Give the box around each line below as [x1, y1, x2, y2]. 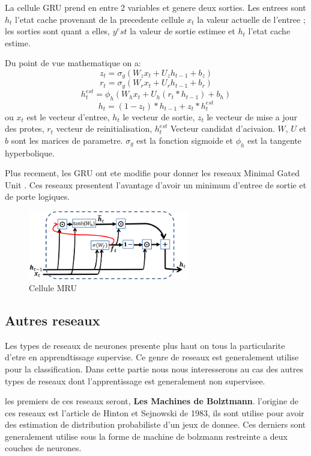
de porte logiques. [5, 190, 70, 203]
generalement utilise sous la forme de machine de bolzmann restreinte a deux [5, 430, 288, 442]
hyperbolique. [5, 146, 55, 159]
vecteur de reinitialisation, [56, 122, 152, 135]
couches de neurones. [5, 442, 82, 454]
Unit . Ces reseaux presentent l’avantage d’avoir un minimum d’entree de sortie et [5, 178, 307, 191]
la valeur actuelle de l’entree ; [197, 13, 306, 25]
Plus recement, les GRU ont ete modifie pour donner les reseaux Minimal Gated [5, 167, 300, 179]
